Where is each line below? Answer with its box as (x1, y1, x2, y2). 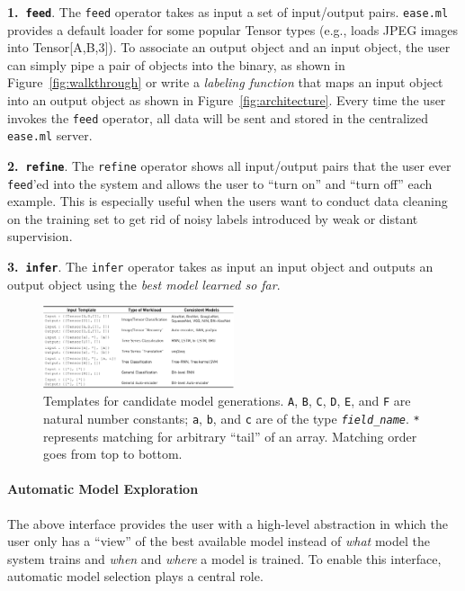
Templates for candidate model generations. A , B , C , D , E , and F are (43, 391, 411, 410)
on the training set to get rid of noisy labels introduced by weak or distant (7, 209, 418, 228)
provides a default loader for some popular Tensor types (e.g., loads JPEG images (7, 20, 459, 39)
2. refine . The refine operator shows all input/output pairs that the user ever (7, 156, 452, 175)
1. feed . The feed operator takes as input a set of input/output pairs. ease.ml (7, 3, 449, 21)
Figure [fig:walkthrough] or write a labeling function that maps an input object (7, 73, 443, 92)
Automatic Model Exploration (7, 479, 199, 498)
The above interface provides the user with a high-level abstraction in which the (7, 514, 448, 533)
